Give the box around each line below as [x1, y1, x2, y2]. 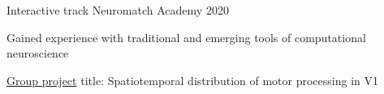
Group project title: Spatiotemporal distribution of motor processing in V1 [6, 71, 378, 88]
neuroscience [6, 45, 69, 62]
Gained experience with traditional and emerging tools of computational [6, 28, 366, 45]
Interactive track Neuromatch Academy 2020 [6, 2, 229, 18]
